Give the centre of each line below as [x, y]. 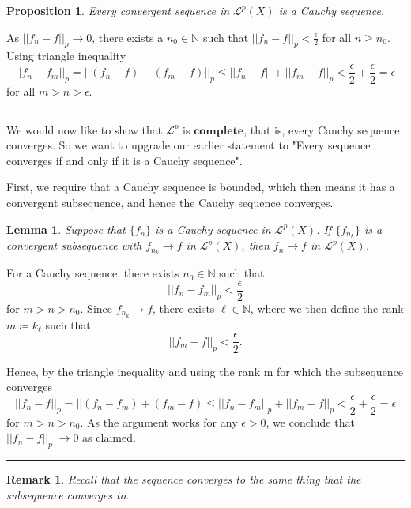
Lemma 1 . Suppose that [66, 229]
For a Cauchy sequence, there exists [93, 273]
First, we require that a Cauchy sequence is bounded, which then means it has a [201, 187]
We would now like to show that [85, 129]
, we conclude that [310, 421]
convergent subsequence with [74, 245]
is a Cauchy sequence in [213, 229]
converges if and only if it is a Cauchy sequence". [124, 160]
